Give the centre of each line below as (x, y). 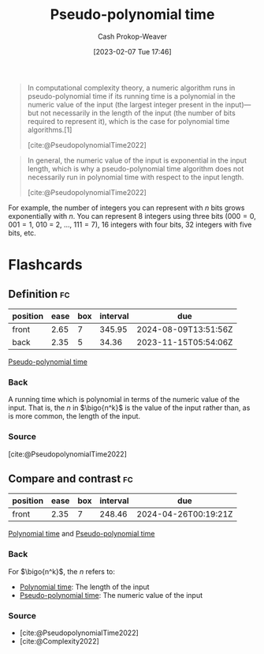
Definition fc (39, 294)
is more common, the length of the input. (74, 416)
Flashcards (45, 265)
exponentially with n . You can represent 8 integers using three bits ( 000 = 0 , (132, 216)
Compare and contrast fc (71, 478)
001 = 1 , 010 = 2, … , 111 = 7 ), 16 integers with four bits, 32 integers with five (130, 224)
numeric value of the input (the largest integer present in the (125, 104)
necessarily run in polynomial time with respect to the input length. (136, 177)
